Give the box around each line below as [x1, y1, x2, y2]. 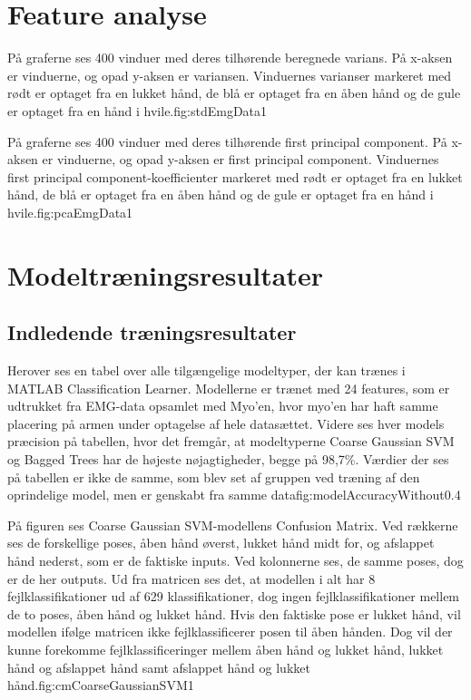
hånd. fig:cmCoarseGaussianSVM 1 [7, 676, 194, 695]
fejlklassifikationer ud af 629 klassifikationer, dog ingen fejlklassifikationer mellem [7, 587, 460, 606]
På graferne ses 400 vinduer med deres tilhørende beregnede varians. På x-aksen [7, 48, 453, 67]
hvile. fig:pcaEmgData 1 [7, 202, 133, 221]
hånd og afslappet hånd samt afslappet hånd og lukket [7, 657, 310, 676]
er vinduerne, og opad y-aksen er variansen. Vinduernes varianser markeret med [7, 65, 452, 84]
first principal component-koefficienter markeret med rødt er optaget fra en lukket [7, 167, 463, 186]
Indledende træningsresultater [7, 318, 297, 346]
